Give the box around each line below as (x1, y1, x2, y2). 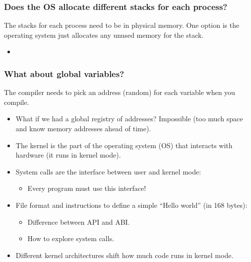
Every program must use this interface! (27, 183, 146, 193)
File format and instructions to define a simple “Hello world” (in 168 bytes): (15, 199, 248, 210)
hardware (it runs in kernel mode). (15, 150, 121, 160)
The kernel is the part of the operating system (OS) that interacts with (15, 140, 233, 150)
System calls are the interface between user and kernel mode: (15, 166, 201, 176)
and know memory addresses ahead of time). (15, 123, 151, 133)
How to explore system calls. (27, 233, 115, 244)
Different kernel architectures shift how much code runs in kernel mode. (15, 250, 234, 260)
